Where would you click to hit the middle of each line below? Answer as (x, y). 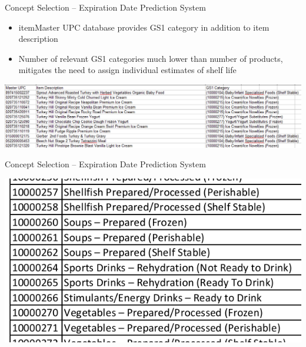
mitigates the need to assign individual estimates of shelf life (127, 70)
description (38, 39)
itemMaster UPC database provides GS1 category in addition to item (144, 27)
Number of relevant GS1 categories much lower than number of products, (151, 58)
